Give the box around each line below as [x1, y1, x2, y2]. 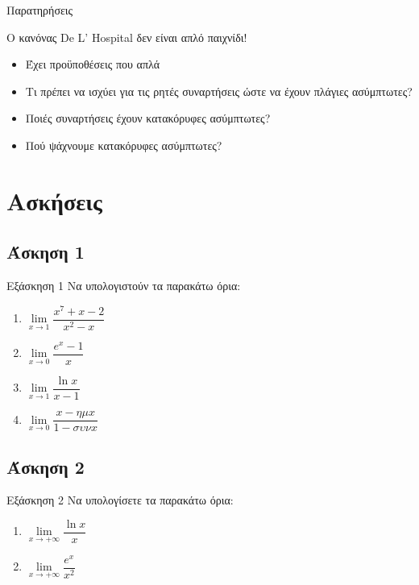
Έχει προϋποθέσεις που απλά [25, 56, 160, 73]
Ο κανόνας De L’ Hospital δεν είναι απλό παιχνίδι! [6, 28, 247, 45]
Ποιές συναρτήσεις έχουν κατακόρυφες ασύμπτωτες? [25, 110, 271, 127]
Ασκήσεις [6, 184, 102, 217]
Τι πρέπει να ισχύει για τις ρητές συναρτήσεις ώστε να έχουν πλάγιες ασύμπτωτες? [25, 82, 413, 99]
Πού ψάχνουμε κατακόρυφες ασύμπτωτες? [25, 136, 222, 153]
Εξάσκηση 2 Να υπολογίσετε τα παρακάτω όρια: [6, 492, 234, 508]
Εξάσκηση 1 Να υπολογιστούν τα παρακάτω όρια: [6, 277, 241, 294]
